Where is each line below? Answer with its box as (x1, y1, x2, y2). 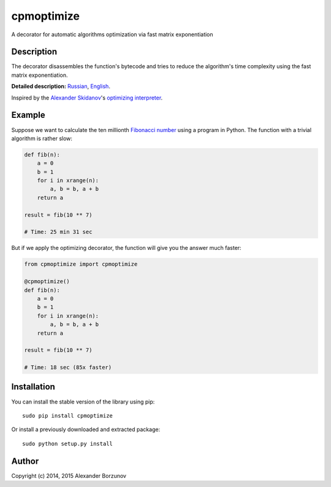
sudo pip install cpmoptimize (22, 412, 113, 419)
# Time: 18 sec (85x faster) (24, 364, 112, 371)
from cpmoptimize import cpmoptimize (24, 261, 138, 268)
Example (11, 110, 45, 120)
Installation (11, 381, 55, 392)
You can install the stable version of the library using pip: (11, 398, 155, 405)
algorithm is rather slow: (11, 134, 73, 142)
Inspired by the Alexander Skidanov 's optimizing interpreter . (11, 94, 163, 101)
